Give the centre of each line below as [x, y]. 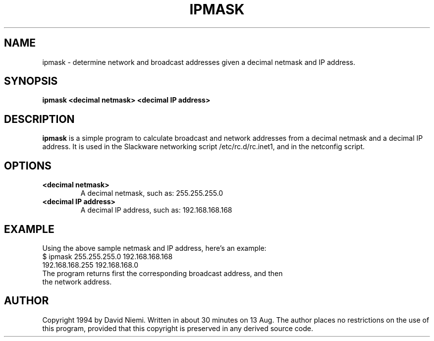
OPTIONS [28, 166]
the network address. [77, 282]
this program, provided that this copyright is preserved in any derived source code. [178, 328]
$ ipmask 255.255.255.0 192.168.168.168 [108, 256]
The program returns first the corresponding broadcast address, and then [163, 273]
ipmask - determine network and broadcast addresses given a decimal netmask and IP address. [199, 62]
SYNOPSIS [31, 81]
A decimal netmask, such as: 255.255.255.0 [152, 193]
